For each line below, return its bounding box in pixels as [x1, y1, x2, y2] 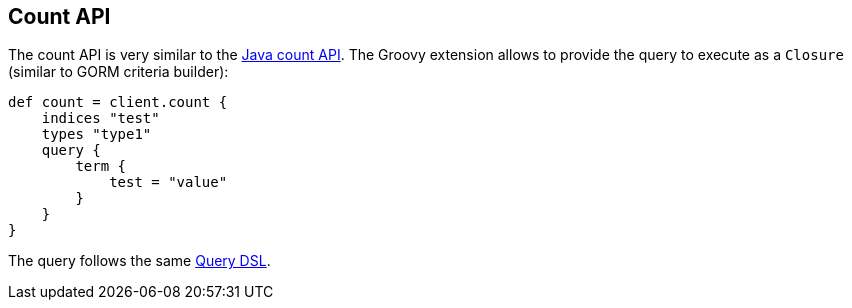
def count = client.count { [8, 94, 228, 111]
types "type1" [41, 126, 152, 143]
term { [75, 158, 127, 175]
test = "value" [109, 174, 228, 191]
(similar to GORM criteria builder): [8, 63, 229, 81]
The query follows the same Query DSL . [8, 252, 271, 270]
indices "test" [41, 110, 160, 127]
